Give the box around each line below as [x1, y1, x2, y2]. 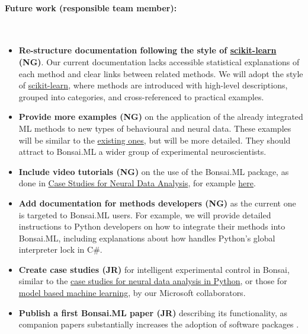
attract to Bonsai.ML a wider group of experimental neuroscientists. [18, 145, 267, 158]
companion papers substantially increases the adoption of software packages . [18, 318, 299, 330]
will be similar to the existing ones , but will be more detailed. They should [18, 133, 291, 146]
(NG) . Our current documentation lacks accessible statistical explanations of [18, 55, 300, 68]
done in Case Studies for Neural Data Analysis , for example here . [18, 177, 256, 189]
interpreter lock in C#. [18, 243, 102, 256]
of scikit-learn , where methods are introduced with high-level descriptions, [18, 79, 288, 91]
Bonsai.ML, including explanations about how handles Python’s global [18, 231, 275, 244]
